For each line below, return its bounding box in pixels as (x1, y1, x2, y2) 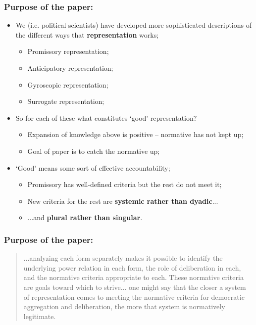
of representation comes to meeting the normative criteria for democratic (23, 291, 245, 302)
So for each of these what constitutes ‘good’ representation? (15, 112, 197, 123)
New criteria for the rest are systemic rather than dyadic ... (27, 195, 218, 206)
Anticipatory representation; (27, 63, 113, 73)
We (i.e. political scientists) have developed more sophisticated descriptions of (15, 20, 252, 30)
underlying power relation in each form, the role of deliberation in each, (23, 262, 241, 273)
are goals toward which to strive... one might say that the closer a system (23, 281, 246, 292)
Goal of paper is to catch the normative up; (27, 145, 160, 156)
